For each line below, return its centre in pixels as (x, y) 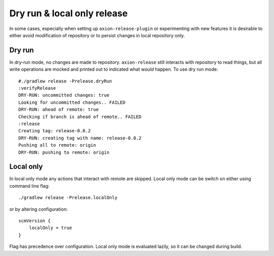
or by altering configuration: (39, 209)
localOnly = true (50, 228)
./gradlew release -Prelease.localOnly (68, 198)
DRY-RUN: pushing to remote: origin (64, 152)
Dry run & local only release (68, 13)
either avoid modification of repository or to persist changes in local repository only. (97, 35)
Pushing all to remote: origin (57, 145)
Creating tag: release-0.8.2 (55, 131)
